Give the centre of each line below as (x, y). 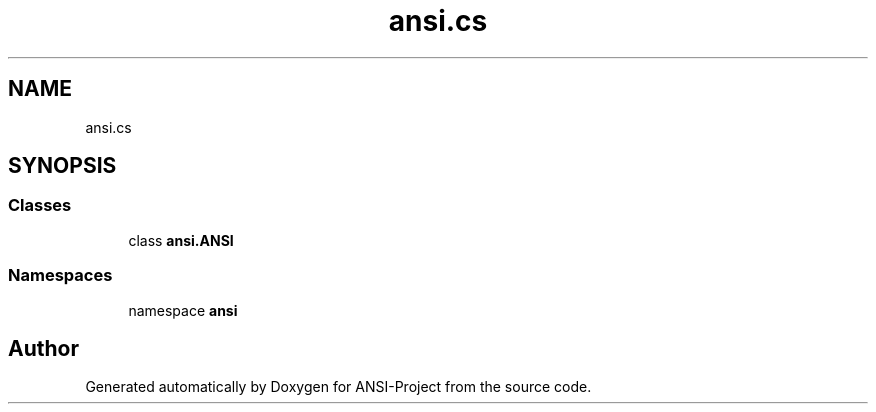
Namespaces (60, 275)
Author (43, 348)
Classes (40, 205)
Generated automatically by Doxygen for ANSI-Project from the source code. (338, 387)
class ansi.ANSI (181, 240)
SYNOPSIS (62, 166)
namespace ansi (183, 310)
